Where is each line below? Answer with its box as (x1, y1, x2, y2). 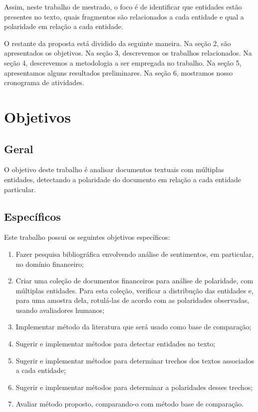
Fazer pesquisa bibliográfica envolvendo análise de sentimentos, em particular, (15, 248, 254, 259)
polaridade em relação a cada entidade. (4, 21, 123, 32)
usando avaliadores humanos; (15, 304, 105, 315)
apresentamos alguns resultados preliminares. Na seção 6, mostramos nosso (4, 67, 233, 78)
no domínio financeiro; (15, 258, 84, 269)
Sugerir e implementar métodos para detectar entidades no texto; (15, 338, 216, 349)
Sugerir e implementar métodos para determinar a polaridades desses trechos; (15, 381, 253, 392)
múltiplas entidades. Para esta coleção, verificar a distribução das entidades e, (15, 285, 254, 295)
